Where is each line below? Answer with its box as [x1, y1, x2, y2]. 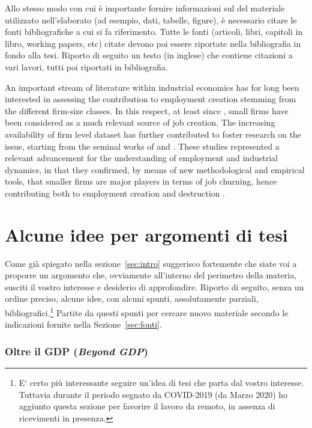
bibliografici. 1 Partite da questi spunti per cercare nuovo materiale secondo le [5, 305, 289, 319]
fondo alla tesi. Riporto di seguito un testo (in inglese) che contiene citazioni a [5, 49, 293, 61]
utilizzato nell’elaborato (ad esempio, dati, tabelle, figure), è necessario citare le [5, 13, 297, 26]
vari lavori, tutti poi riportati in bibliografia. [5, 60, 168, 73]
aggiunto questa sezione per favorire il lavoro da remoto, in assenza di [19, 400, 275, 412]
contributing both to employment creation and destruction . [5, 186, 225, 199]
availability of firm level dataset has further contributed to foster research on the [5, 127, 302, 140]
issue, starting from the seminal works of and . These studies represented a [5, 139, 280, 152]
